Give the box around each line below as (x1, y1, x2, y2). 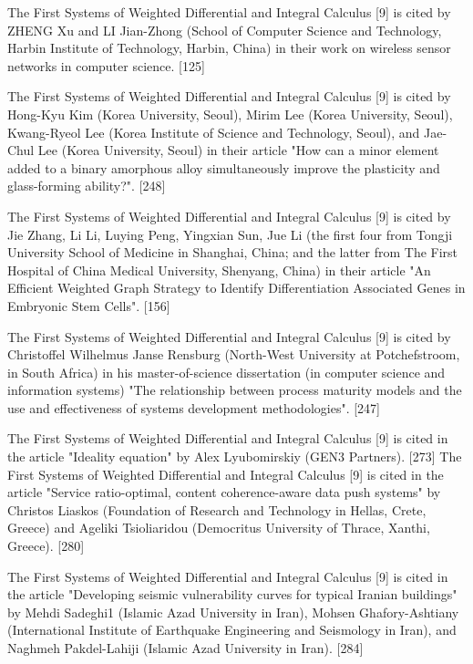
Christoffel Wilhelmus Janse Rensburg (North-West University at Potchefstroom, (7, 345, 460, 364)
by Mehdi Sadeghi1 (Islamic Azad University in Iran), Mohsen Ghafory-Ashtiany (7, 602, 459, 621)
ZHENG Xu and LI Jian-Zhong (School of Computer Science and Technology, (7, 20, 442, 39)
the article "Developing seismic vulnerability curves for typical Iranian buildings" (7, 585, 458, 604)
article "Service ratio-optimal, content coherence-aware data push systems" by (7, 482, 441, 502)
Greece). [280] (7, 536, 85, 555)
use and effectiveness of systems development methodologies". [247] (7, 398, 380, 417)
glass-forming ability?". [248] (7, 176, 166, 195)
